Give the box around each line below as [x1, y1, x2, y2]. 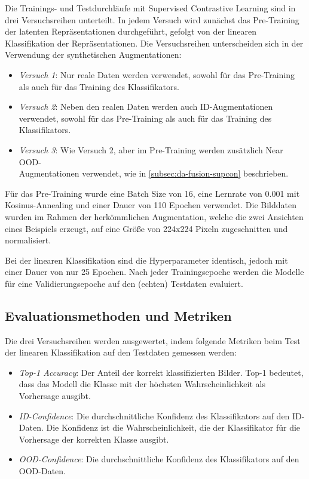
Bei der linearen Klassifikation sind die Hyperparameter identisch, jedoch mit [5, 254, 288, 266]
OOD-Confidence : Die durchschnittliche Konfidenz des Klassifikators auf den [19, 453, 299, 465]
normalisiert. [5, 234, 51, 246]
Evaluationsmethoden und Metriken [5, 306, 232, 325]
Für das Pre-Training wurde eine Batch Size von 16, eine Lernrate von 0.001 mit [5, 187, 300, 199]
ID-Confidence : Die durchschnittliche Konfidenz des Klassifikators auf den [19, 409, 290, 422]
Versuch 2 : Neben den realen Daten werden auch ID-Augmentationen [19, 100, 273, 113]
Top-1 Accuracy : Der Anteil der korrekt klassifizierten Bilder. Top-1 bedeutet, [19, 366, 304, 378]
